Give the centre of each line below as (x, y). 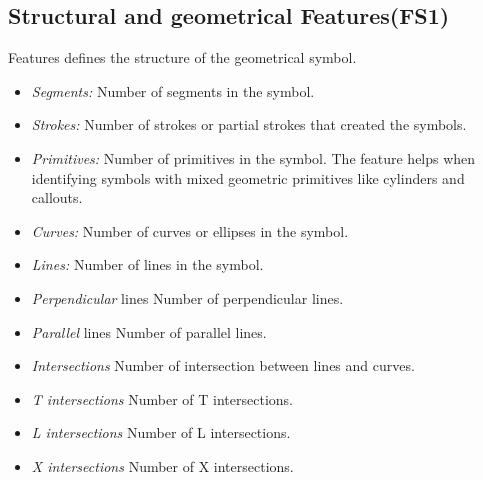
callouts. (57, 197)
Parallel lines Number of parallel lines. (149, 331)
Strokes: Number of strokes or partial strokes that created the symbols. (249, 124)
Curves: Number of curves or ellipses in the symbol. (190, 230)
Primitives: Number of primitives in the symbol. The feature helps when (253, 157)
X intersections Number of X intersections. (162, 465)
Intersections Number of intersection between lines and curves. (223, 365)
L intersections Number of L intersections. (161, 432)
